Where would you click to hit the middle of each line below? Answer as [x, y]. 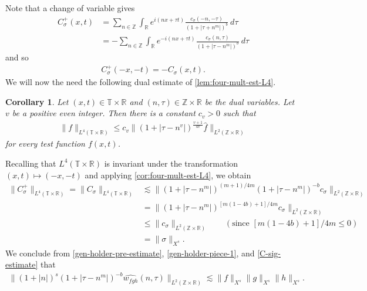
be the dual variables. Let [250, 101]
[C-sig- [269, 253]
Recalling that [31, 163]
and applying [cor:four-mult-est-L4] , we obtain [168, 175]
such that [240, 113]
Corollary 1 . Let [37, 101]
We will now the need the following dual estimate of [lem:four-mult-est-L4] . [141, 82]
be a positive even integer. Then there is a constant [104, 113]
